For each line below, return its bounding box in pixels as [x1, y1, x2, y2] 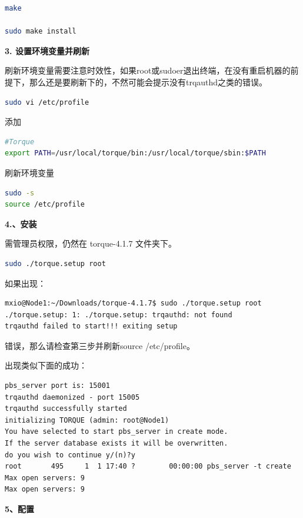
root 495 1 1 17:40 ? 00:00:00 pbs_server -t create [5, 462, 291, 471]
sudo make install [5, 27, 76, 36]
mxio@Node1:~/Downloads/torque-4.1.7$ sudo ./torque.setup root [5, 299, 262, 308]
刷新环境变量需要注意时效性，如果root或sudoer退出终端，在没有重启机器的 [5, 64, 291, 77]
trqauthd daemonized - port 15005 [5, 393, 140, 401]
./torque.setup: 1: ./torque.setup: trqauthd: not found [5, 310, 232, 319]
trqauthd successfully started [5, 404, 127, 413]
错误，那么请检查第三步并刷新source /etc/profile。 [5, 339, 195, 351]
